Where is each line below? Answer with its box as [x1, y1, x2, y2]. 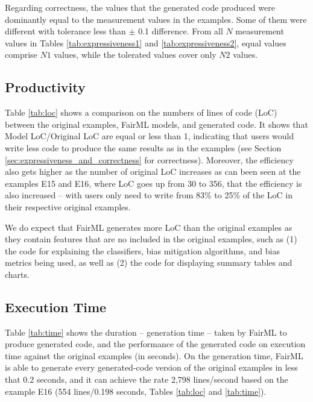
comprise [5, 48, 37, 61]
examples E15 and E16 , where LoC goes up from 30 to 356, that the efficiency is [5, 177, 302, 189]
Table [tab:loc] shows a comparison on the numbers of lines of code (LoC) [5, 106, 277, 119]
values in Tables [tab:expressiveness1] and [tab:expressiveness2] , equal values [5, 36, 286, 49]
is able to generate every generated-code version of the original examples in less [5, 361, 298, 374]
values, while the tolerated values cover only [54, 48, 217, 61]
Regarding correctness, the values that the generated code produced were [5, 1, 275, 13]
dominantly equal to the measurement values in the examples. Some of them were [5, 13, 307, 25]
